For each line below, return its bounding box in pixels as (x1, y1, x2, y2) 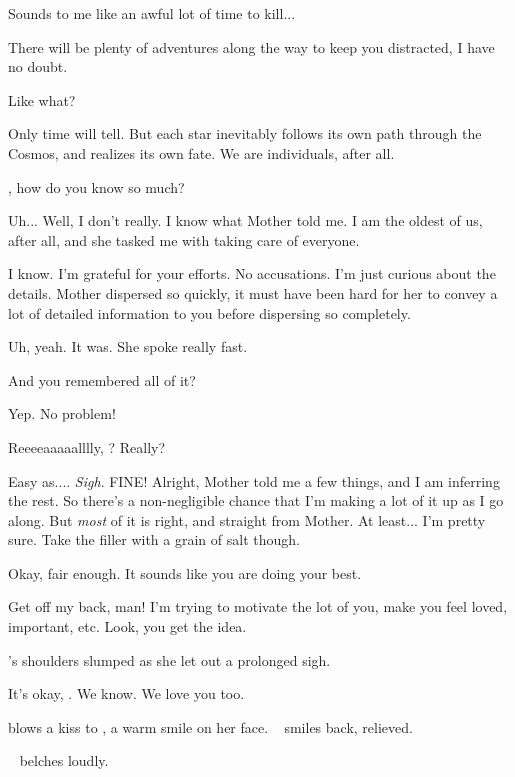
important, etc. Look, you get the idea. (8, 616, 247, 637)
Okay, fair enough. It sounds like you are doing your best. (8, 562, 362, 583)
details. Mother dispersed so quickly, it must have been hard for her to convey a (8, 282, 498, 303)
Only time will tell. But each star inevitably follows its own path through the (8, 123, 482, 144)
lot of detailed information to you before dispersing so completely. (8, 302, 411, 323)
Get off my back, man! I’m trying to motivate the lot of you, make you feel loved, (8, 596, 508, 617)
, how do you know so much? (8, 176, 185, 197)
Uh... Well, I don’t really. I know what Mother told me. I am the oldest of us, (8, 210, 483, 231)
